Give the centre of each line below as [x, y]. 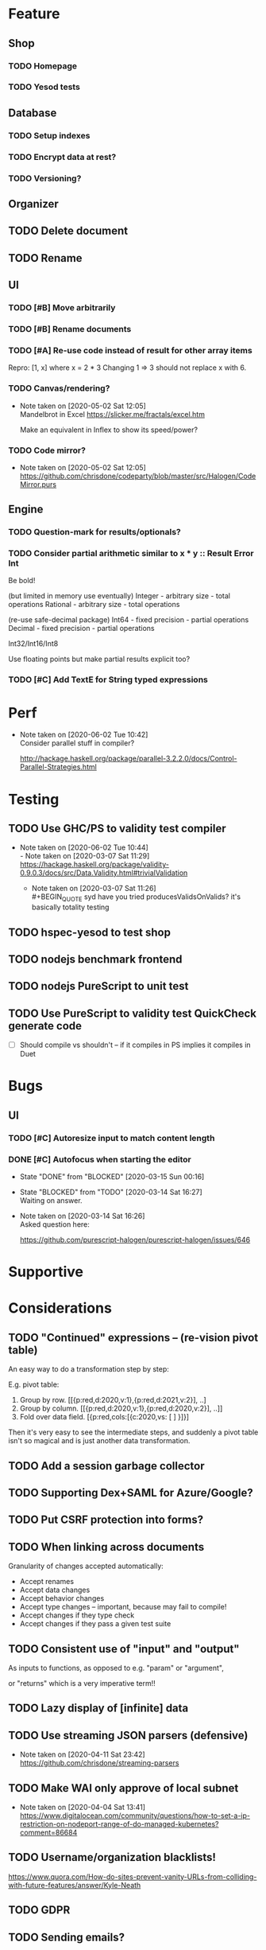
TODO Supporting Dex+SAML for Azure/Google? [131, 1493]
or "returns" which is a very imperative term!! [82, 1683]
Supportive [46, 1272]
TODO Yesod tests [44, 87]
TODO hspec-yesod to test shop [89, 932]
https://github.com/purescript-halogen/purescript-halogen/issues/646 [135, 1240]
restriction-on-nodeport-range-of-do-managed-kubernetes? [119, 1824]
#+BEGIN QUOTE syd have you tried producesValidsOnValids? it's [136, 898]
